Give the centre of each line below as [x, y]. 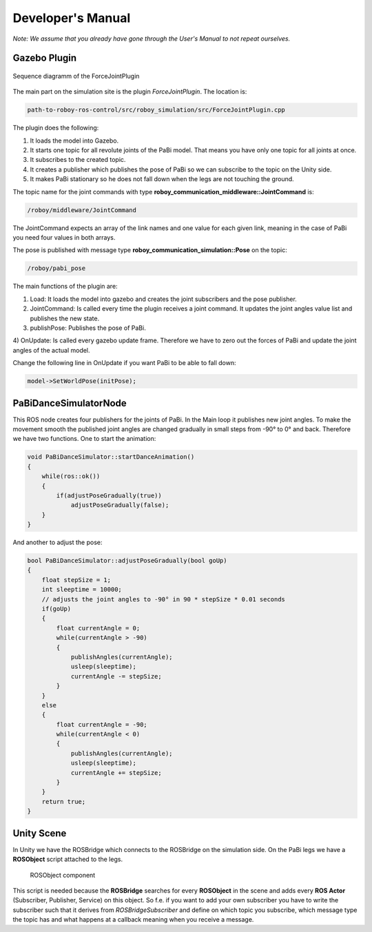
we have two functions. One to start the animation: [84, 439]
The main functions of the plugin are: [65, 287]
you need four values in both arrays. [64, 238]
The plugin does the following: [56, 128]
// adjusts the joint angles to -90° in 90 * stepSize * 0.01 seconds [164, 599]
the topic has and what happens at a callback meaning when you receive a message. [133, 920]
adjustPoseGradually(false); [120, 505]
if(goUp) [56, 609]
